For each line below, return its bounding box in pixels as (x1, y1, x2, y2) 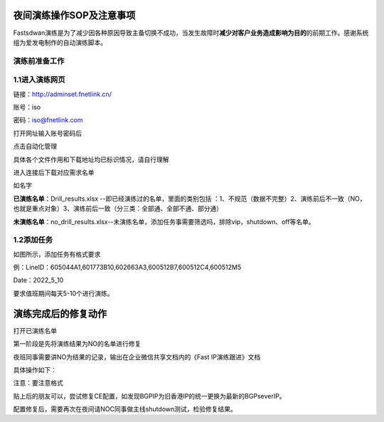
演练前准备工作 (13, 56, 65, 65)
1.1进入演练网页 (13, 75, 65, 85)
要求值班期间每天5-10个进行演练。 (13, 289, 114, 297)
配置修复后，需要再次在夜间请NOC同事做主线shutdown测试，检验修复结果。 (13, 405, 238, 413)
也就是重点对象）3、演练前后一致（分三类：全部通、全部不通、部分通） (13, 204, 223, 213)
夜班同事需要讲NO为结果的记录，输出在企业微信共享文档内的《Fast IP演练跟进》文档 (13, 352, 261, 361)
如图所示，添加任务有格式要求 (13, 250, 101, 258)
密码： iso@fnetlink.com (13, 116, 83, 125)
